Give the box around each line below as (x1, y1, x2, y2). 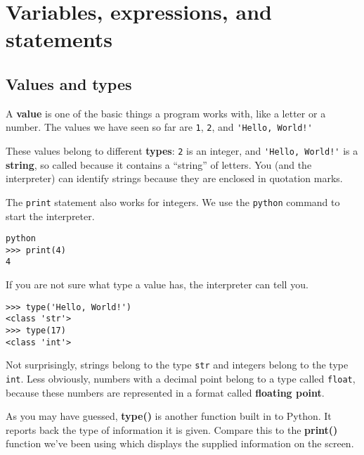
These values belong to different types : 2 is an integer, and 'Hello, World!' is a (6, 143, 358, 158)
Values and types (6, 72, 132, 94)
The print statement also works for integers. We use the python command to (6, 194, 340, 209)
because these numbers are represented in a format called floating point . (6, 385, 325, 399)
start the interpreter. (6, 208, 95, 223)
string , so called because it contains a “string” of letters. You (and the (6, 157, 312, 172)
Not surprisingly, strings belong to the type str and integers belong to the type (6, 357, 349, 372)
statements (6, 25, 112, 53)
